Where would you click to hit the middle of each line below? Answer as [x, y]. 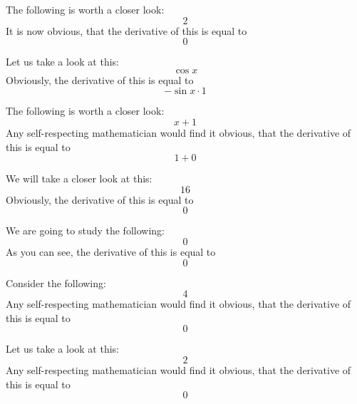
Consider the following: [56, 283]
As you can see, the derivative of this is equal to [111, 251]
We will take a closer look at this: [79, 178]
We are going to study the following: [85, 231]
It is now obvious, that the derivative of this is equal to [126, 30]
